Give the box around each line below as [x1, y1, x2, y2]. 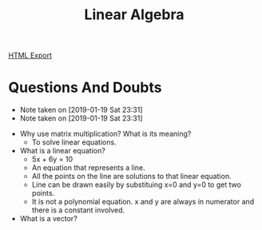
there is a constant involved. [31, 205, 125, 215]
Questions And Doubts [8, 78, 162, 97]
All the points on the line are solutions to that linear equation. [31, 172, 232, 181]
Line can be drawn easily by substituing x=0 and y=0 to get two [31, 180, 242, 189]
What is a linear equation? [19, 146, 105, 156]
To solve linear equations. [31, 137, 117, 147]
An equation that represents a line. [31, 163, 145, 172]
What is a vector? [19, 214, 77, 224]
